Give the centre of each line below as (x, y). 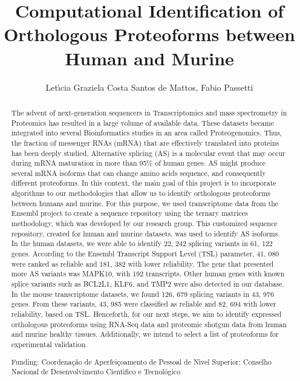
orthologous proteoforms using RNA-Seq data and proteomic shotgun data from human (149, 324)
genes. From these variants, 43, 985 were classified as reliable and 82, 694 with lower (144, 304)
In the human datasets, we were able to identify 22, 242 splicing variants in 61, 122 (142, 243)
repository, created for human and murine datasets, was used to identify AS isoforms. (145, 233)
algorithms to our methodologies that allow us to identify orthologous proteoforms (141, 193)
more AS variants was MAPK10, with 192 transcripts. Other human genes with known (148, 274)
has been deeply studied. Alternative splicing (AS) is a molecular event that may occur (148, 153)
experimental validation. (49, 344)
